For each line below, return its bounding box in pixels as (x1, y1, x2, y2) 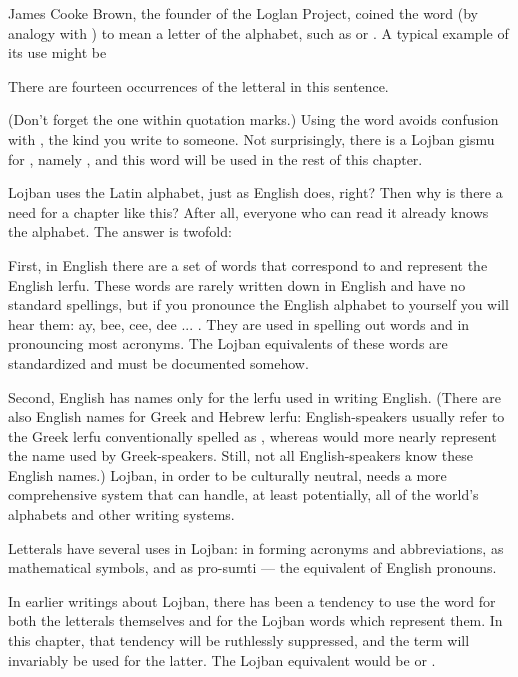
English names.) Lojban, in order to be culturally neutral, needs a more (8, 464, 447, 485)
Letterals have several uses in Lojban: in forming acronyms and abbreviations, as (8, 537, 504, 558)
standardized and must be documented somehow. (8, 352, 309, 373)
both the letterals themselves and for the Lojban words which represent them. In (8, 610, 503, 631)
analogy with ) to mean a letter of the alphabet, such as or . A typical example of (8, 22, 509, 43)
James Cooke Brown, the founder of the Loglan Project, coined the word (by (8, 3, 479, 23)
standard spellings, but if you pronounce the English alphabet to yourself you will (8, 294, 509, 315)
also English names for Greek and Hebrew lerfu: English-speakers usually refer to (8, 406, 505, 427)
